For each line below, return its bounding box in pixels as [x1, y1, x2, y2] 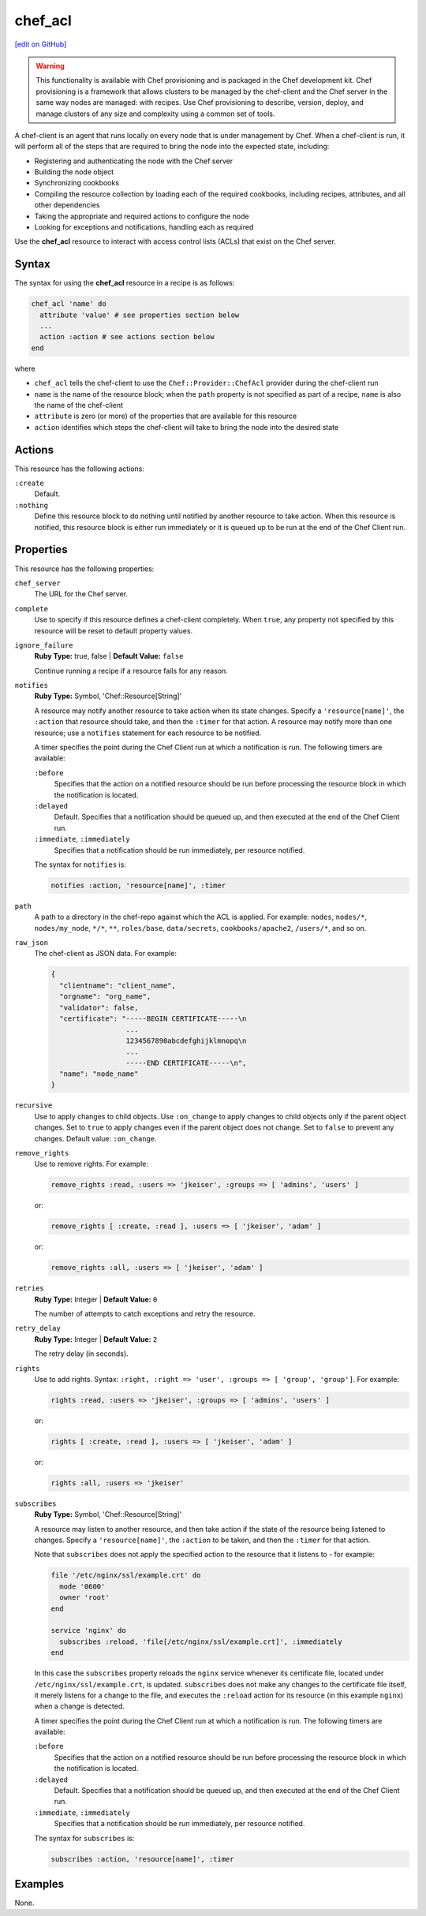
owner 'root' [59, 1593, 110, 1602]
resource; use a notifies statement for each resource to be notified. [34, 728, 262, 738]
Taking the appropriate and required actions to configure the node [34, 211, 249, 221]
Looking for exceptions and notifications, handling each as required [34, 222, 254, 232]
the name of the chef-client [34, 401, 124, 410]
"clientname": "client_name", [59, 980, 177, 990]
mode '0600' [59, 1582, 106, 1591]
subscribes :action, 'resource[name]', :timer [50, 1854, 234, 1863]
